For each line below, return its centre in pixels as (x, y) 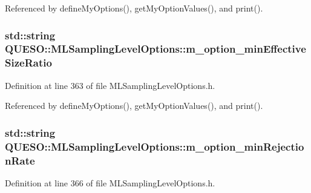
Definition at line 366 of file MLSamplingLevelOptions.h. (110, 182)
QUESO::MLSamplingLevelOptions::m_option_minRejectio (155, 146)
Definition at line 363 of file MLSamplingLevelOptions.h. (110, 85)
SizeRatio (28, 63)
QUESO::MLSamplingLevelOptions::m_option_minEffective (155, 49)
